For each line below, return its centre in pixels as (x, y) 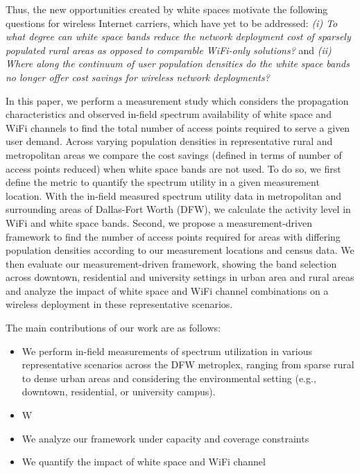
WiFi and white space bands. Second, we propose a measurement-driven (159, 222)
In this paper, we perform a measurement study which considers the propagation (177, 100)
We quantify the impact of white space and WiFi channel (144, 462)
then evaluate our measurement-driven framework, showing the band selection (171, 263)
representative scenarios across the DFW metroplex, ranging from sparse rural (188, 364)
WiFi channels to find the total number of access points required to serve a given (178, 127)
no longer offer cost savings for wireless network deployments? (138, 77)
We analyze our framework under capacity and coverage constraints (165, 438)
